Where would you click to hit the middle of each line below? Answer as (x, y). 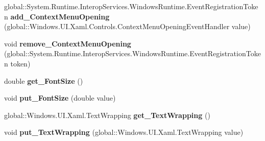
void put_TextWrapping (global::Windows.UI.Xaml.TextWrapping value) (124, 132)
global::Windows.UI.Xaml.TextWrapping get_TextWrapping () (107, 115)
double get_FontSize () (44, 80)
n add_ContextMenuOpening (57, 16)
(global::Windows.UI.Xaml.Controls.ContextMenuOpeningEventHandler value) (127, 26)
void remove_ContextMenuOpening (68, 43)
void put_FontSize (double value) (60, 98)
